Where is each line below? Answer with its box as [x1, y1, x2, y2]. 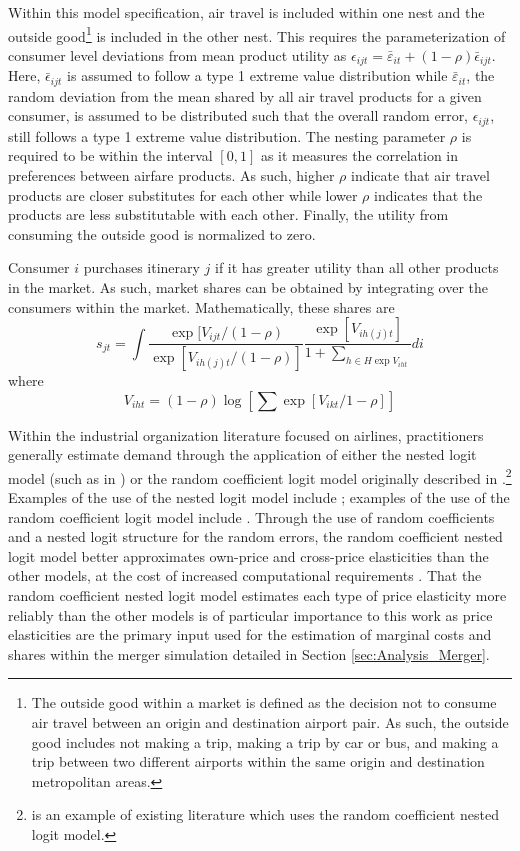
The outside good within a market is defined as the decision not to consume [31, 692, 497, 713]
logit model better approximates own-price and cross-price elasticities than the [8, 545, 489, 566]
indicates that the [374, 184, 483, 205]
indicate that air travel [351, 164, 490, 185]
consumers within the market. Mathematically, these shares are [8, 296, 395, 317]
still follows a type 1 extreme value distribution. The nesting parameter [8, 125, 446, 146]
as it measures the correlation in [260, 145, 459, 166]
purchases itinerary [83, 257, 200, 278]
